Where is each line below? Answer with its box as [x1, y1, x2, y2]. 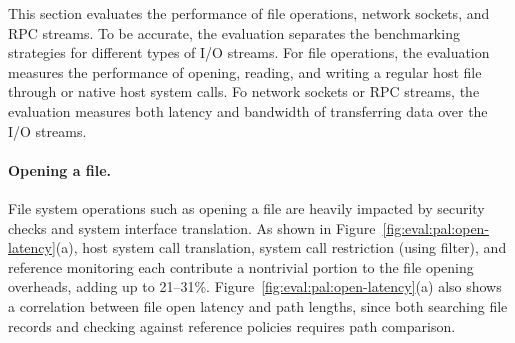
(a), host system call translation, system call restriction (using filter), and [55, 237, 507, 258]
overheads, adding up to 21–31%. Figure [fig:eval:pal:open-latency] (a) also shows [8, 276, 502, 297]
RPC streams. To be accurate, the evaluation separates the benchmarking [8, 22, 460, 43]
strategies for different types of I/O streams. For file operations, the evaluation [8, 42, 490, 63]
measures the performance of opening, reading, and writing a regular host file [8, 61, 482, 82]
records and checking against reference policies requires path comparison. [8, 315, 456, 336]
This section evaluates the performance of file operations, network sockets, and [8, 3, 490, 23]
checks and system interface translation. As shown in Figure [8, 217, 376, 238]
